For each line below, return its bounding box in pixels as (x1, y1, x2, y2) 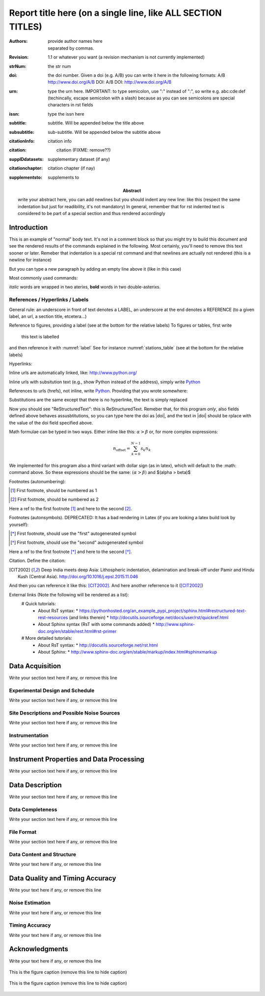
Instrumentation (9, 732, 49, 739)
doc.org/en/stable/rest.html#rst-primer (38, 628, 117, 634)
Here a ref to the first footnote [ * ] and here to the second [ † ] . (9, 549, 132, 555)
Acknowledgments (9, 945, 69, 953)
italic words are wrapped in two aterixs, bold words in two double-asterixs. (9, 284, 161, 290)
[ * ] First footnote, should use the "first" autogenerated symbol (10, 530, 136, 536)
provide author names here (48, 38, 103, 44)
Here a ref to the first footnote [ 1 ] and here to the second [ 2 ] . (9, 505, 132, 511)
